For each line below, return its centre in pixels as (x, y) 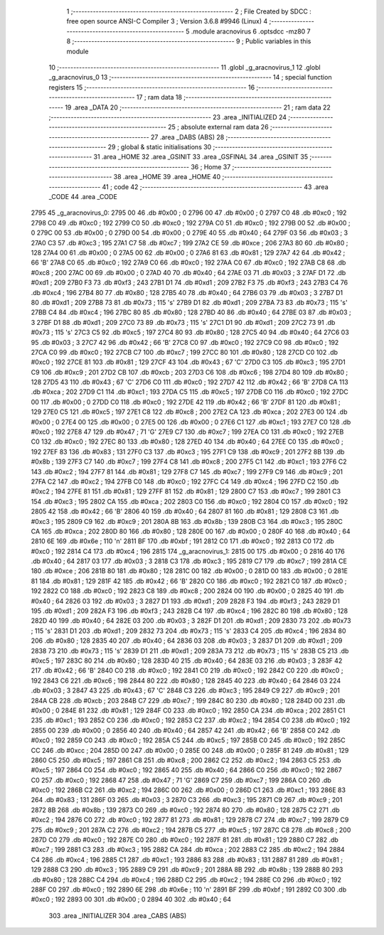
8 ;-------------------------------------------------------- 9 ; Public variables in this (189, 41)
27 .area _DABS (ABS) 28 (187, 137)
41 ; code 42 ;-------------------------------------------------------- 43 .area (215, 187)
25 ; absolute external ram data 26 (218, 127)
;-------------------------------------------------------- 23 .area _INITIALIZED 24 (168, 117)
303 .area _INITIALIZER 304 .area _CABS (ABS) (118, 915)
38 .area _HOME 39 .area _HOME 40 (167, 177)
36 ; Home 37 (211, 166)
